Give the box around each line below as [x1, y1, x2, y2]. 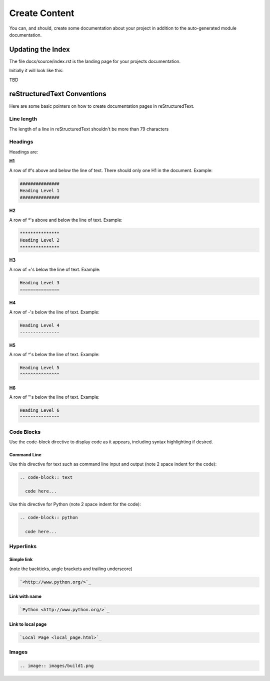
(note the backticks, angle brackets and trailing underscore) [9, 566, 132, 572]
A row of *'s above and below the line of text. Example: [9, 217, 122, 223]
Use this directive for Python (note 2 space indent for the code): [9, 501, 141, 507]
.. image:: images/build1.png [19, 662, 94, 668]
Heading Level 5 [19, 365, 60, 371]
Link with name [9, 593, 42, 599]
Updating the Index [9, 45, 70, 54]
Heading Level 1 [19, 188, 60, 193]
